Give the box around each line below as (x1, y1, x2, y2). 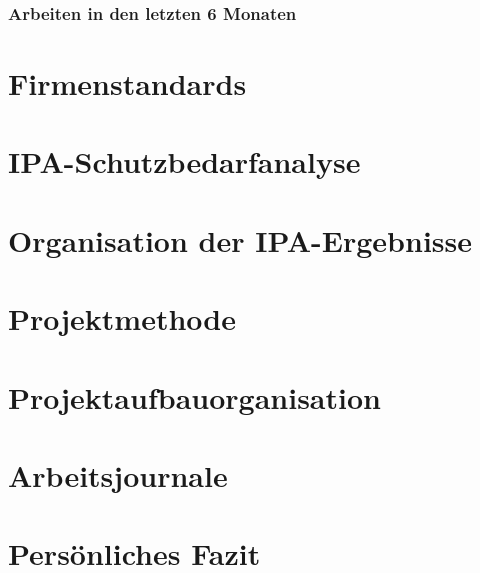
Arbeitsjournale (8, 454, 228, 495)
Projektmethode (8, 298, 237, 339)
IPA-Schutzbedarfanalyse (8, 141, 361, 182)
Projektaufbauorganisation (8, 376, 381, 417)
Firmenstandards (8, 63, 247, 104)
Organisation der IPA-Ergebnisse (8, 219, 472, 260)
